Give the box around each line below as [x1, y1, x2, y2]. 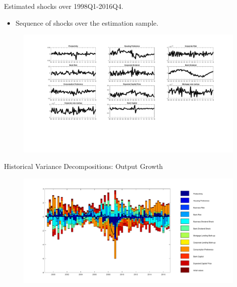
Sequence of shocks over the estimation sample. [15, 17, 158, 28]
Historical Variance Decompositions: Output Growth [4, 161, 163, 171]
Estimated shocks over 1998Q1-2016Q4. [4, 1, 123, 11]
